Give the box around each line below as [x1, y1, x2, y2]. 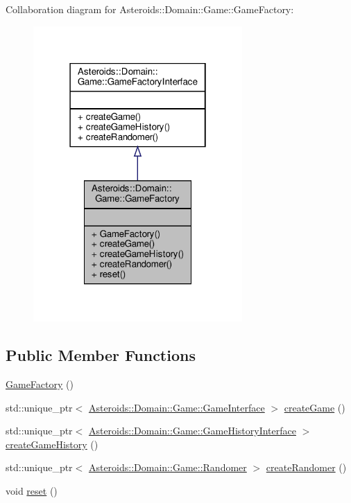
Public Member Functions [6, 344, 196, 366]
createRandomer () [266, 460, 347, 475]
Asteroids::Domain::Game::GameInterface [88, 400, 265, 414]
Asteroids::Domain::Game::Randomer [88, 460, 247, 475]
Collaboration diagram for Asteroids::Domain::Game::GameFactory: [6, 2, 294, 16]
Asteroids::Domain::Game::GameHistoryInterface [88, 423, 296, 438]
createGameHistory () [6, 436, 99, 451]
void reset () [6, 484, 58, 498]
